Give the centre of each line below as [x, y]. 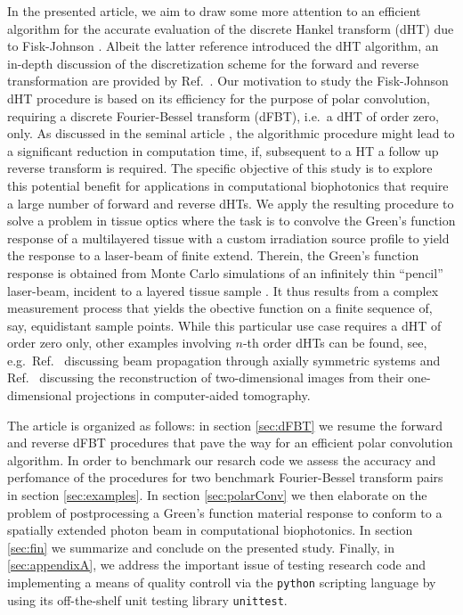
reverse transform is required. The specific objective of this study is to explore [220, 168]
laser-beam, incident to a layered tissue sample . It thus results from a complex [223, 290]
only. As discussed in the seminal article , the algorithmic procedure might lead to [231, 133]
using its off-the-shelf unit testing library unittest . [147, 599]
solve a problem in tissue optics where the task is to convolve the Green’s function [231, 221]
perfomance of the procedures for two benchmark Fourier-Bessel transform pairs [225, 477]
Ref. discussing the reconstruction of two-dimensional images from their [206, 377]
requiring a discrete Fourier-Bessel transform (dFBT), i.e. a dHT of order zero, [223, 115]
